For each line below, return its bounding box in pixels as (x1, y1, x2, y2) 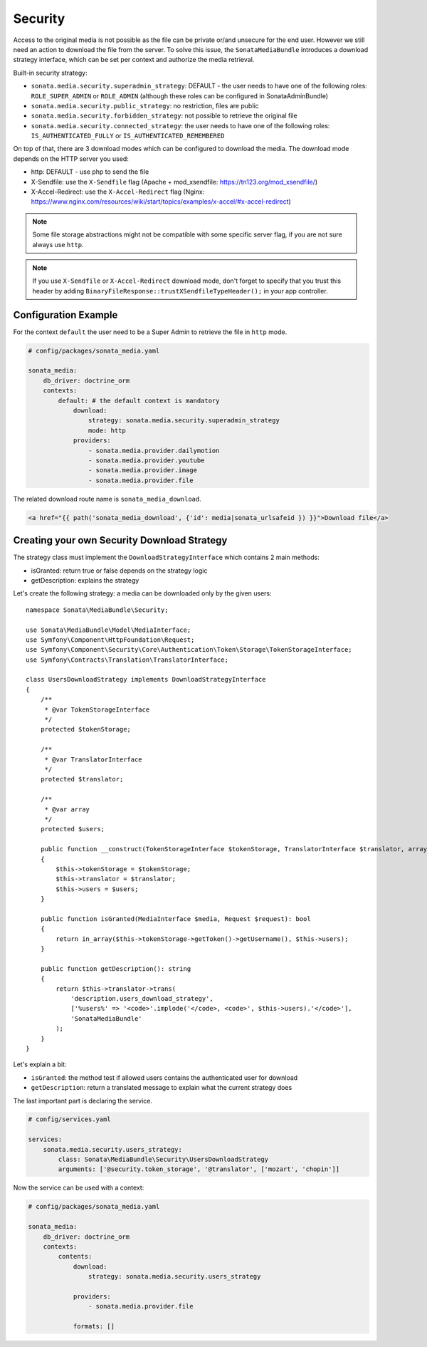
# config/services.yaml (28, 1115, 112, 1123)
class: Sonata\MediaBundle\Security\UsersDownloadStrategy (58, 1155, 269, 1164)
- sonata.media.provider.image (88, 467, 197, 474)
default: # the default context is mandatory (58, 396, 220, 405)
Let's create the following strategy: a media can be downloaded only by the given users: (13, 589, 272, 598)
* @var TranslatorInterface (44, 755, 142, 764)
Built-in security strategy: (13, 68, 88, 77)
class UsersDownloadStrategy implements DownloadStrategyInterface (26, 675, 266, 684)
